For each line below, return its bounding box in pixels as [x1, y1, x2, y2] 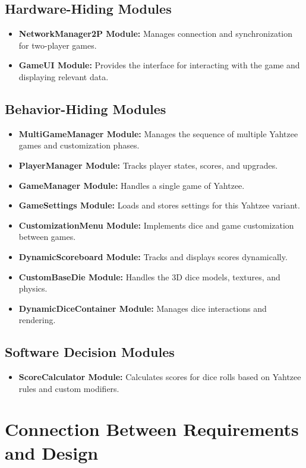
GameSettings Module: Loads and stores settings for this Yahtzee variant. [18, 199, 300, 211]
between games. [18, 230, 76, 243]
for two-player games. [18, 39, 97, 51]
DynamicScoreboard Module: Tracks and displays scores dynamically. [18, 250, 288, 263]
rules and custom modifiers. [18, 382, 119, 394]
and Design [5, 440, 99, 464]
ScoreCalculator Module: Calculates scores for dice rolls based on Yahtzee [18, 371, 301, 383]
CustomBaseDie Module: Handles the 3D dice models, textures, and [18, 270, 280, 283]
